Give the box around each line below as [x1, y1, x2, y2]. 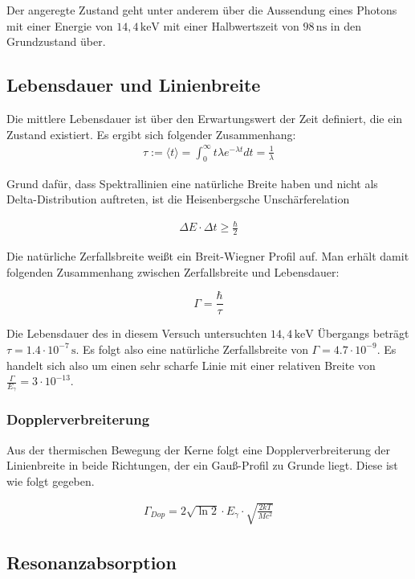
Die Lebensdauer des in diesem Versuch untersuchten [6, 325, 267, 342]
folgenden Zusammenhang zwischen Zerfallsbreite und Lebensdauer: [6, 263, 340, 280]
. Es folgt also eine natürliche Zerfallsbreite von [75, 340, 308, 357]
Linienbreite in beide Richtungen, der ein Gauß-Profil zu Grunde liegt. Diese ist [6, 457, 398, 474]
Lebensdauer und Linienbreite [6, 72, 261, 97]
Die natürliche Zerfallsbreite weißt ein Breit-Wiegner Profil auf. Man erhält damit [6, 248, 409, 265]
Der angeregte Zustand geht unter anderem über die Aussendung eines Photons [6, 2, 397, 18]
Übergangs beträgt [317, 325, 409, 342]
